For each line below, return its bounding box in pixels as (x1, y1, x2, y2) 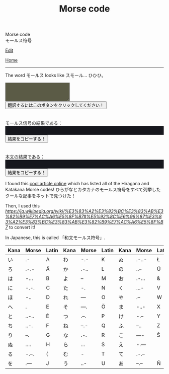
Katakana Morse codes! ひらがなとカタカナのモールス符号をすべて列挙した (5, 186, 161, 192)
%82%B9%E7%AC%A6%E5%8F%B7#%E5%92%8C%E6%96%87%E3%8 (5, 213, 162, 219)
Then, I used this (5, 202, 40, 209)
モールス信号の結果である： (5, 120, 63, 126)
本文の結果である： (5, 154, 45, 160)
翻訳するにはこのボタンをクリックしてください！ (8, 103, 104, 108)
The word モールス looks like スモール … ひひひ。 (5, 72, 106, 79)
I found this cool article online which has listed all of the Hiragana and (5, 180, 149, 186)
